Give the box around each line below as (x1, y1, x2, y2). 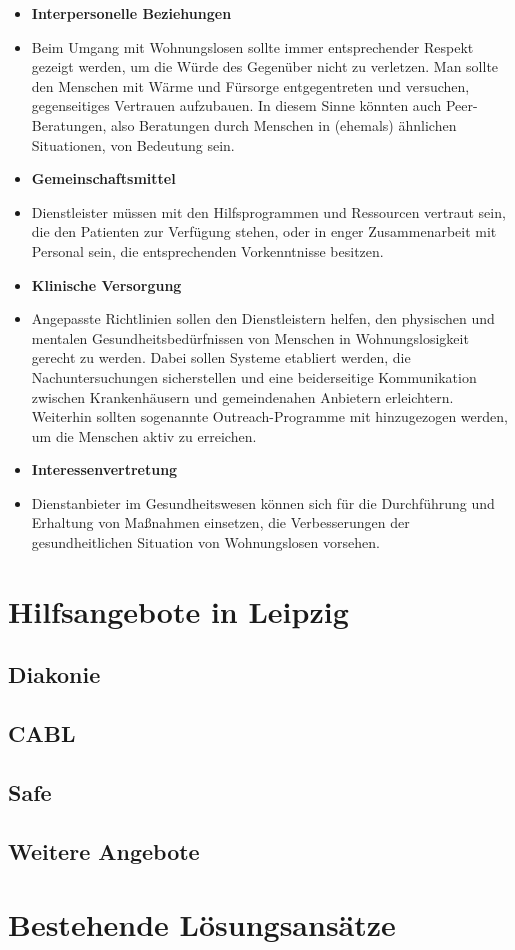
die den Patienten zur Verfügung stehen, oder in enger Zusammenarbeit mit (31, 221, 497, 242)
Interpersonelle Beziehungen (31, 3, 232, 23)
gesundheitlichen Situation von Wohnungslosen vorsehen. (31, 532, 380, 553)
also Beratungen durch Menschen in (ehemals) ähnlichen (110, 114, 457, 135)
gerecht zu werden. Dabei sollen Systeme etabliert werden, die (31, 347, 411, 368)
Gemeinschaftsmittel (31, 168, 176, 189)
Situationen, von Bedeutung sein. (31, 134, 235, 155)
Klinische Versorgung (31, 274, 182, 295)
